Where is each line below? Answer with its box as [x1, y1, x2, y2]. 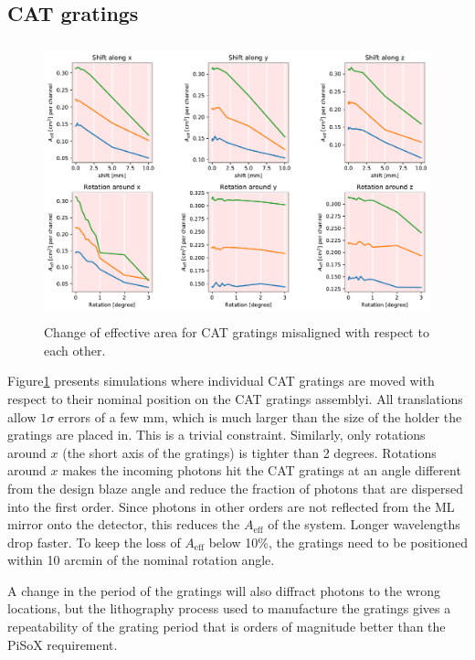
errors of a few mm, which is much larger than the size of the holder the [58, 407, 462, 426]
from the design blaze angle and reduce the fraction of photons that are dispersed [7, 478, 464, 497]
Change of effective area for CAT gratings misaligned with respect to [44, 323, 429, 342]
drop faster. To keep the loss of [7, 532, 181, 551]
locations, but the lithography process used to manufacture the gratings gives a [7, 599, 451, 618]
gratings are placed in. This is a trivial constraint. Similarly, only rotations [7, 425, 426, 444]
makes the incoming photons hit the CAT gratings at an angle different [62, 461, 461, 480]
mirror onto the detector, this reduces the [7, 515, 240, 534]
